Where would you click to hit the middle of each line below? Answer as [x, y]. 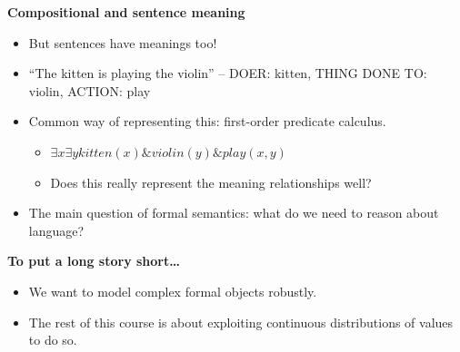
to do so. [53, 340]
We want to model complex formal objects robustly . [173, 291]
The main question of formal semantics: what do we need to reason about [234, 213]
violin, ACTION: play [90, 90]
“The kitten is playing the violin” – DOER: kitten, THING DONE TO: [228, 73]
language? [56, 230]
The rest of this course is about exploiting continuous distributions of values [241, 322]
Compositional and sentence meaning [126, 12]
